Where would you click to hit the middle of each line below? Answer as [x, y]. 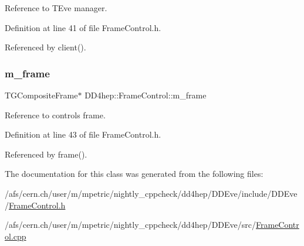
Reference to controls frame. [55, 115]
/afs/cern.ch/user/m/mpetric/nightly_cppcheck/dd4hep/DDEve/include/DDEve [151, 193]
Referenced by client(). [45, 47]
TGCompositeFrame [41, 95]
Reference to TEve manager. [56, 8]
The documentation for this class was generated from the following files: [134, 174]
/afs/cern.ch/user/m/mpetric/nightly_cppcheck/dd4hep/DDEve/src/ [130, 225]
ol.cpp [16, 236]
